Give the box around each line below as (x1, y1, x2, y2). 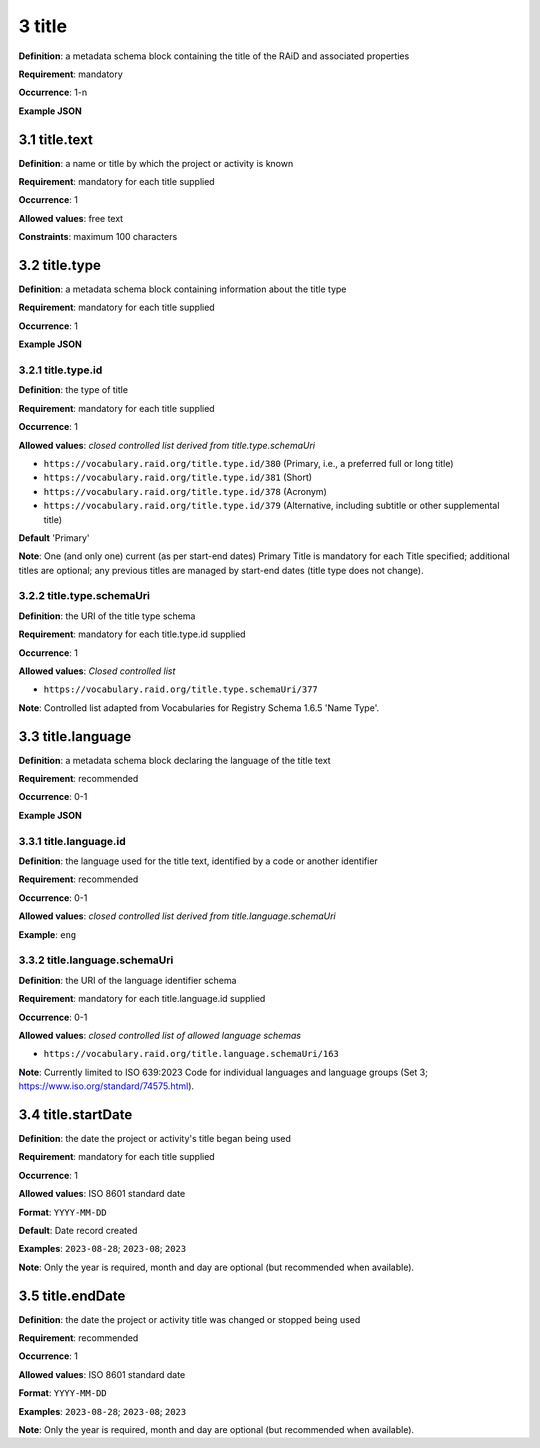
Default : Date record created (18, 1224, 138, 1236)
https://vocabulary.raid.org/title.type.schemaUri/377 (43, 684, 319, 695)
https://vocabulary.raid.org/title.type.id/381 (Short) (43, 471, 313, 484)
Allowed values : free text (18, 212, 124, 224)
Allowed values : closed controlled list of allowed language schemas (18, 1029, 302, 1041)
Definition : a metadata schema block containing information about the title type (18, 283, 347, 295)
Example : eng (18, 928, 77, 940)
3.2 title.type (18, 257, 102, 274)
